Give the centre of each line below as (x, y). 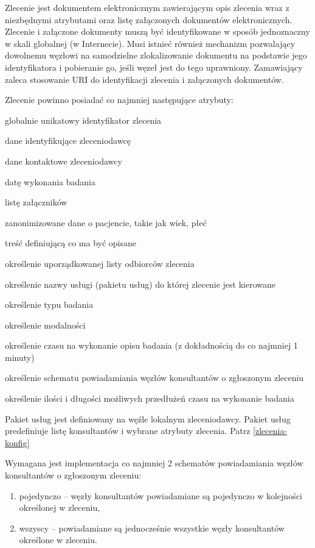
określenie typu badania (49, 304)
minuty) (20, 357)
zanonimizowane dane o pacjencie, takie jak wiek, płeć (106, 222)
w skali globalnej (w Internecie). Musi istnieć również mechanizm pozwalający (150, 43)
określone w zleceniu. (58, 540)
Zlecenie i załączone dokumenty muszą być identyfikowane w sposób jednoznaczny (157, 31)
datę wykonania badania (50, 181)
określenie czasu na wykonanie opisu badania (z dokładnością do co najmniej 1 (151, 345)
